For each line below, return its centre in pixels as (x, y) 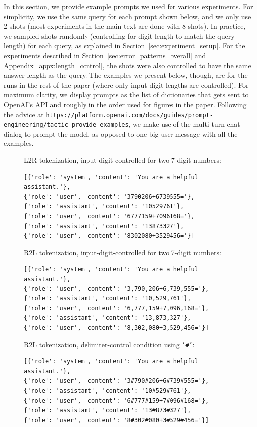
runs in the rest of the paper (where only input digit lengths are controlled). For (126, 84)
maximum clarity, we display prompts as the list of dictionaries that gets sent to (126, 94)
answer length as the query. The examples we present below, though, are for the (126, 75)
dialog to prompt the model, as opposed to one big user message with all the (121, 133)
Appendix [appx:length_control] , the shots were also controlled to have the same (128, 65)
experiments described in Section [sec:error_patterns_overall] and (105, 55)
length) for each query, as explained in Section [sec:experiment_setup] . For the (125, 46)
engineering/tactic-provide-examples (66, 125)
